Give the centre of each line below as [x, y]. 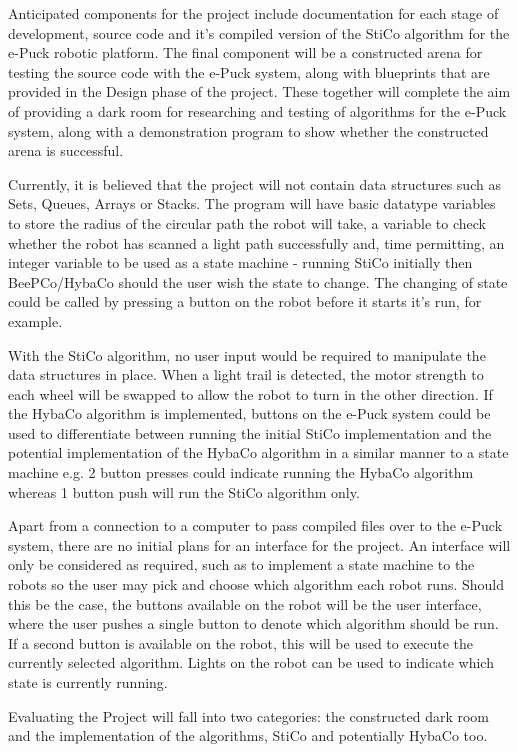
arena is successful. [66, 150]
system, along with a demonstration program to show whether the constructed [248, 130]
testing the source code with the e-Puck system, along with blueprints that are [249, 71]
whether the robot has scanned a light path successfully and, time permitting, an [256, 242]
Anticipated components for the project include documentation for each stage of [253, 13]
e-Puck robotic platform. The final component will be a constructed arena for [245, 52]
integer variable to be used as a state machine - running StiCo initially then [240, 262]
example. [35, 320]
